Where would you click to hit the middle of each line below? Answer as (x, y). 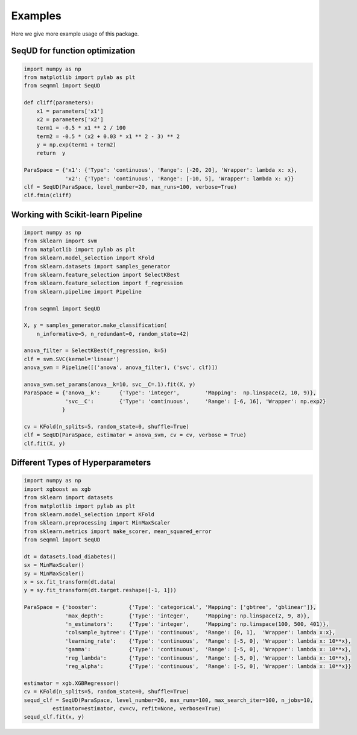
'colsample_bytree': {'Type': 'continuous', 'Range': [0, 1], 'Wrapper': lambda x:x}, (201, 632)
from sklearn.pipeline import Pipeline (83, 292)
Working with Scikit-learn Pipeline (77, 214)
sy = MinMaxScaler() (54, 573)
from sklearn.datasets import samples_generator (97, 266)
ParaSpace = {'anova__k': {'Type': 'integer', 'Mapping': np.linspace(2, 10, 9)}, (170, 393)
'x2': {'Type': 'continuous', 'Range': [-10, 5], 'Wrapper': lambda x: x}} (180, 178)
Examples (36, 16)
